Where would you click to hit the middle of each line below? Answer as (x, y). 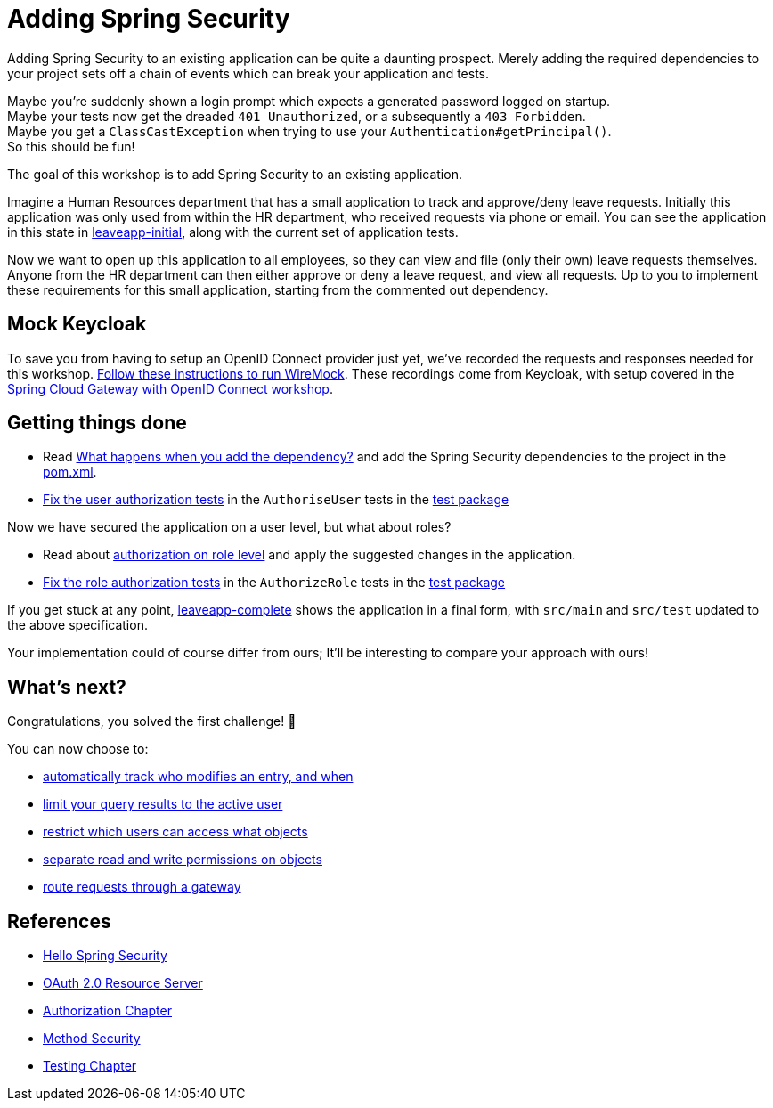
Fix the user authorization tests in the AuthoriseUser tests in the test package (276, 500)
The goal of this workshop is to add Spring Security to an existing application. (235, 174)
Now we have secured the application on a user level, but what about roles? (229, 527)
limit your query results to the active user (163, 804)
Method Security (92, 1039)
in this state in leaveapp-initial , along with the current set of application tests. (233, 232)
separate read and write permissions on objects (183, 860)
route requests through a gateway (142, 887)
